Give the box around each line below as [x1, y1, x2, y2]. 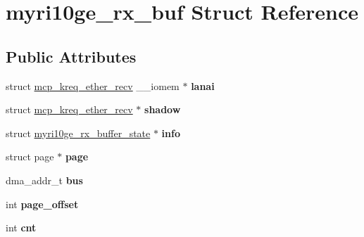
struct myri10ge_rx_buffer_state [6, 125, 151, 140]
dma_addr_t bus [6, 172, 83, 187]
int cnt [6, 220, 37, 235]
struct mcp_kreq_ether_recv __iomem [6, 78, 180, 93]
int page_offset [6, 196, 79, 211]
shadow [144, 102, 181, 117]
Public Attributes [6, 45, 137, 67]
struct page [6, 149, 54, 164]
